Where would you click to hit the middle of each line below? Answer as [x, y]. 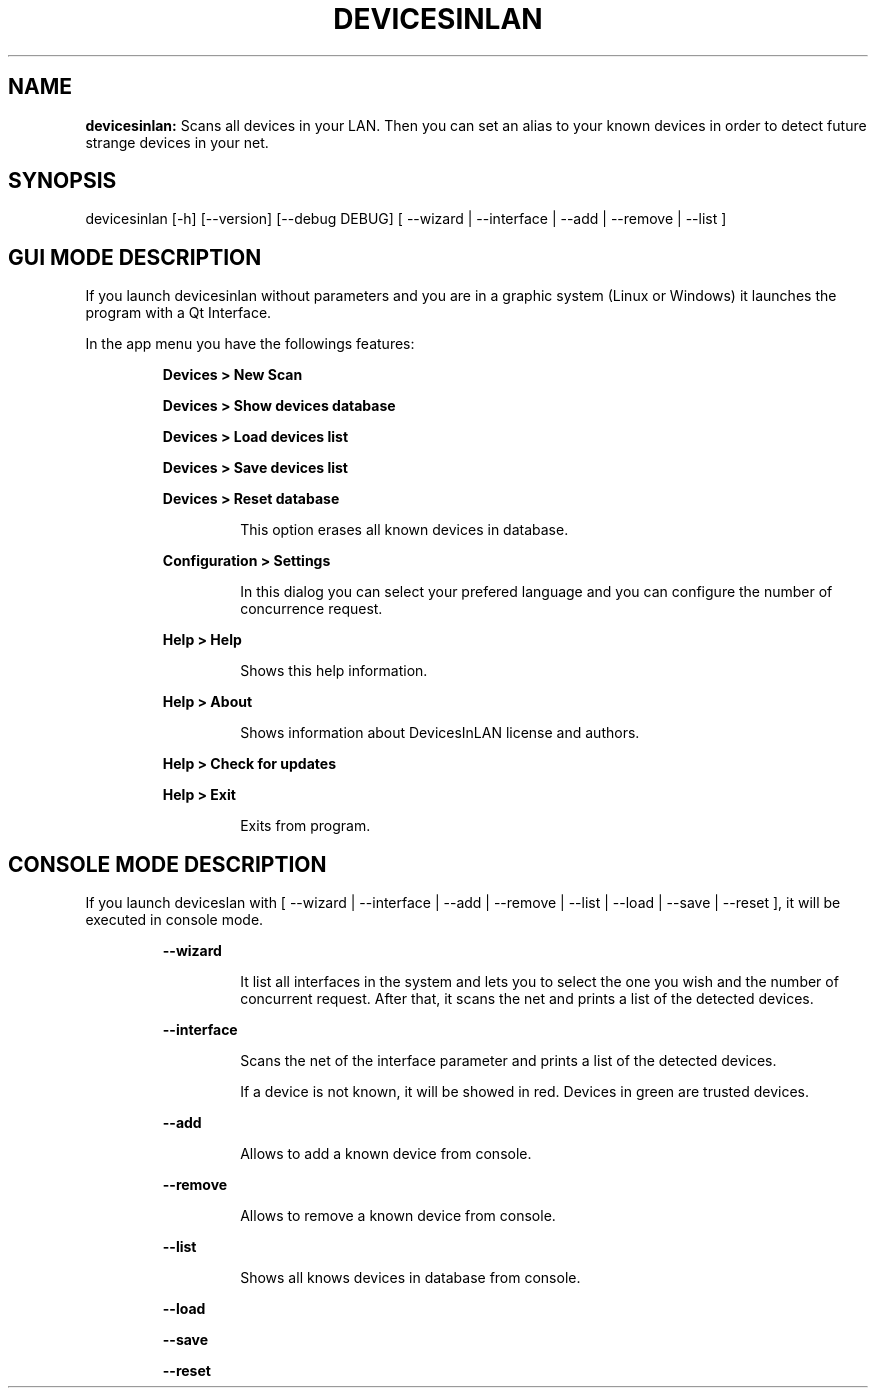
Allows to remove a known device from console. [398, 1216]
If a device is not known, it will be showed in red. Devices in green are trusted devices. [524, 1092]
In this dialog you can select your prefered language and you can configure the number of [536, 592]
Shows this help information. [334, 671]
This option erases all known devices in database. [404, 530]
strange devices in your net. [177, 142]
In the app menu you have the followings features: [250, 344]
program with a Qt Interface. [178, 313]
